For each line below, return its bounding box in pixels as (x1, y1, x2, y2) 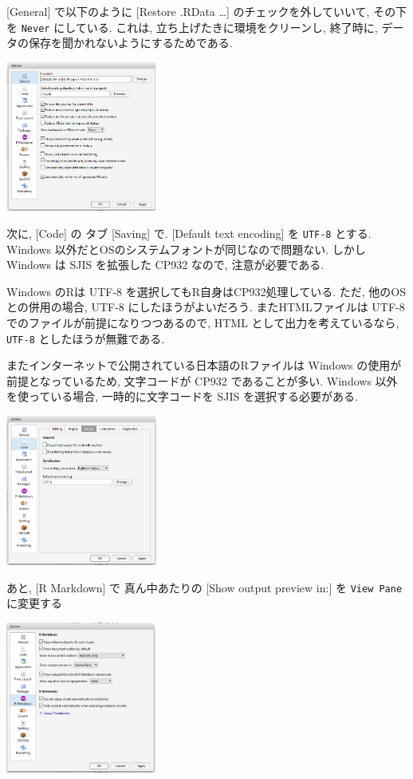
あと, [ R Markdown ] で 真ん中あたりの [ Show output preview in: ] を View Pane (6, 579, 403, 595)
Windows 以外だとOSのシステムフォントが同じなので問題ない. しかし (6, 240, 366, 257)
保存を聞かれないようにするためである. (28, 34, 233, 51)
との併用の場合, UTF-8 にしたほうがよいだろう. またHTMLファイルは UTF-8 (6, 299, 405, 315)
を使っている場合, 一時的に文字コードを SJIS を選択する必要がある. (6, 388, 358, 405)
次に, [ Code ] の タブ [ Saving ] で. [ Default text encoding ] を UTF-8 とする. (6, 224, 372, 241)
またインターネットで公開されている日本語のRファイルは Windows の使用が (6, 357, 402, 374)
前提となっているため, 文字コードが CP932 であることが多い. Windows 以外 (6, 372, 398, 389)
